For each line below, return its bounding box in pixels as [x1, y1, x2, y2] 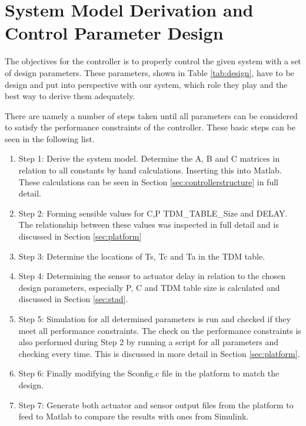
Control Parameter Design [5, 21, 224, 45]
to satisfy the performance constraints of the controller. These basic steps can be [5, 121, 295, 133]
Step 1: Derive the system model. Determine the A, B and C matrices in [18, 152, 280, 165]
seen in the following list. [5, 132, 95, 145]
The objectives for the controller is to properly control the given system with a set [5, 55, 301, 67]
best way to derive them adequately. [5, 90, 135, 102]
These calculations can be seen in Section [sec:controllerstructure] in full [18, 175, 278, 188]
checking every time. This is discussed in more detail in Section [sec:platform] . [18, 347, 300, 359]
